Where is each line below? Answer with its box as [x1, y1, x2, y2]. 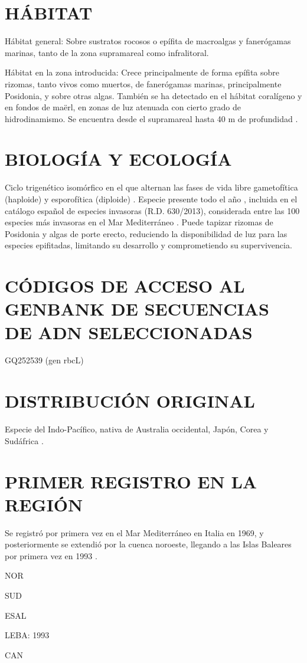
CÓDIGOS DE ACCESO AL [5, 274, 245, 298]
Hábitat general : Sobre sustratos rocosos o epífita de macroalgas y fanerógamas [5, 35, 291, 47]
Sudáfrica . [5, 434, 44, 447]
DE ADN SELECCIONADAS [5, 320, 253, 344]
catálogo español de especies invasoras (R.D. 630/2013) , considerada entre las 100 [5, 204, 300, 216]
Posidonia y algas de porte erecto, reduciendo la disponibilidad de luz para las [5, 227, 288, 239]
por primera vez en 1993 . [5, 549, 97, 562]
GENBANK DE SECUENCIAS [5, 297, 269, 321]
